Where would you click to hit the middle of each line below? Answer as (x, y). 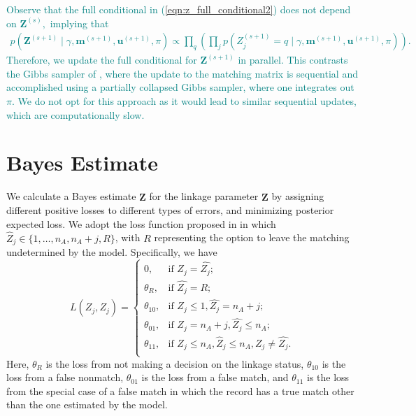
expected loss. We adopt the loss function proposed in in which (141, 223)
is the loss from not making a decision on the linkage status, (175, 363)
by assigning (298, 196)
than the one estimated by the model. (87, 404)
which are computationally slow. (76, 114)
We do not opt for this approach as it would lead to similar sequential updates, (187, 101)
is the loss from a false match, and (215, 377)
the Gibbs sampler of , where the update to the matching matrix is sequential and (182, 73)
